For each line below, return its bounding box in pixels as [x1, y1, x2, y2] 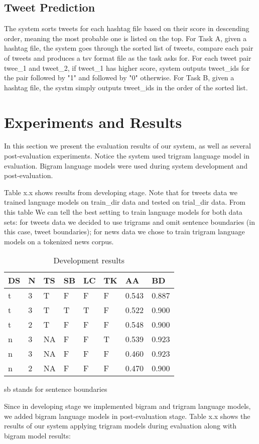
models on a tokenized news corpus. [4, 236, 114, 246]
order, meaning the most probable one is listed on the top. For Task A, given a [4, 33, 247, 43]
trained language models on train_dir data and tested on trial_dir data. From [4, 197, 245, 207]
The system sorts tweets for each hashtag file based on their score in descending [4, 23, 249, 34]
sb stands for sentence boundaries [4, 384, 107, 394]
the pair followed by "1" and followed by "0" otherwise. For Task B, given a [4, 72, 234, 83]
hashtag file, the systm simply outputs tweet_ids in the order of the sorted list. [4, 82, 248, 92]
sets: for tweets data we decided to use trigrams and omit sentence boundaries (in [4, 216, 255, 227]
